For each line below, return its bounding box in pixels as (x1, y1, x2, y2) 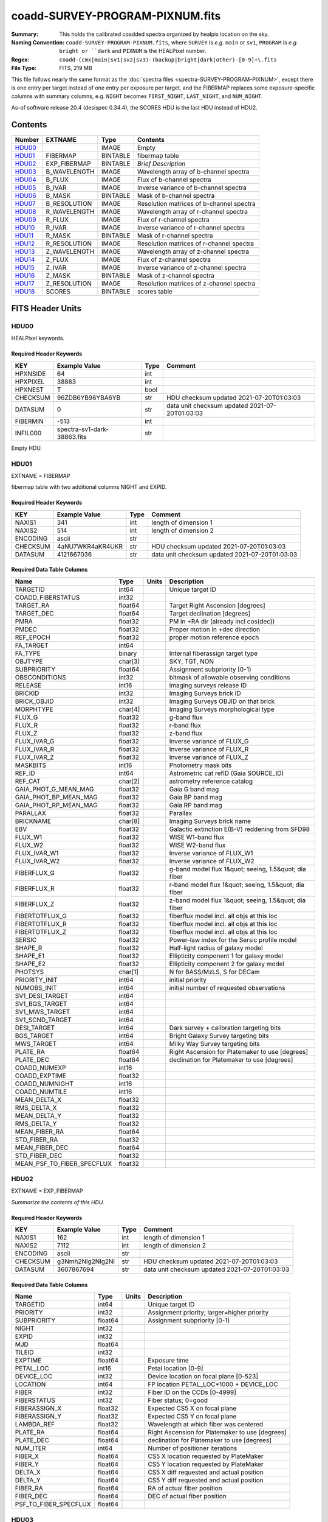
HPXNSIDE (15, 369, 46, 377)
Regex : (11, 55, 30, 63)
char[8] (118, 816, 140, 825)
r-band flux (169, 721, 202, 729)
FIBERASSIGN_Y (15, 1412, 62, 1421)
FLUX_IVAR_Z (15, 752, 54, 761)
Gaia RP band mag (169, 801, 222, 809)
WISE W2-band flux (169, 841, 226, 849)
